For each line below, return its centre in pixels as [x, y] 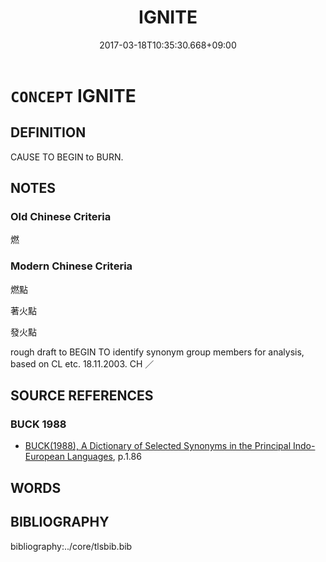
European [44, 457]
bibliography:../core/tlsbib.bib [71, 546]
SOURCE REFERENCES [82, 396]
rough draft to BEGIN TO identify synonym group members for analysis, [157, 352]
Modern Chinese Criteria [71, 266]
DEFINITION [48, 132]
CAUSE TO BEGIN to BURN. [67, 157]
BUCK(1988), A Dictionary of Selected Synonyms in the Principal [158, 446]
